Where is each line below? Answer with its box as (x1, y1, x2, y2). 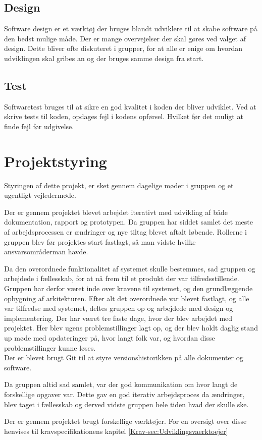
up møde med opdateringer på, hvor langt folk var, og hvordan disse (4, 333, 215, 343)
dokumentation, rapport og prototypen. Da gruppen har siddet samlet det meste (4, 216, 253, 227)
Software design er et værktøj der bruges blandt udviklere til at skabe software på (4, 23, 257, 34)
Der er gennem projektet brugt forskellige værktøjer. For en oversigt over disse (4, 416, 247, 426)
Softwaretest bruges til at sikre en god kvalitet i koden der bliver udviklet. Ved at (4, 101, 256, 112)
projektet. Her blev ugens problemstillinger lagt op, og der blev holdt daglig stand (4, 322, 258, 333)
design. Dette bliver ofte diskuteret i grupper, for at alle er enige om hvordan (4, 43, 242, 53)
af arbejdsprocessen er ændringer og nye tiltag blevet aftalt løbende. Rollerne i (4, 227, 247, 237)
